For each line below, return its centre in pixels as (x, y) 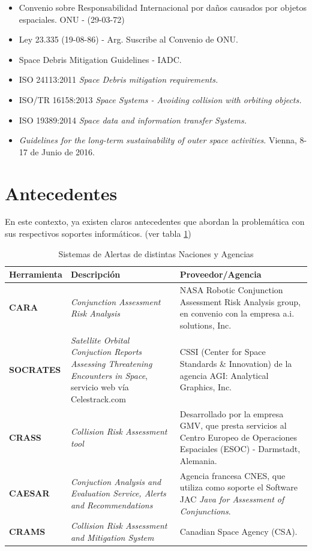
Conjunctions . (205, 511)
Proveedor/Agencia (220, 274)
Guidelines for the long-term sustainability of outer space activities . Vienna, (158, 140)
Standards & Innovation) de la (236, 363)
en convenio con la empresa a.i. (237, 313)
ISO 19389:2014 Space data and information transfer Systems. (133, 120)
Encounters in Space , (109, 375)
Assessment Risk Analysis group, (240, 301)
